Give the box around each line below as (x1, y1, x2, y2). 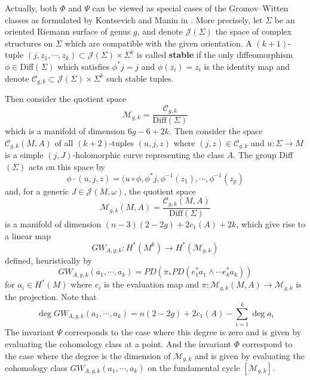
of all (54, 136, 73, 149)
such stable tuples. (106, 72, 174, 84)
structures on (5, 36, 53, 49)
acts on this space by (29, 160, 105, 172)
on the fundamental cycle (148, 362, 240, 373)
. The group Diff (233, 149, 293, 161)
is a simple (5, 149, 44, 161)
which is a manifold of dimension (5, 125, 125, 137)
